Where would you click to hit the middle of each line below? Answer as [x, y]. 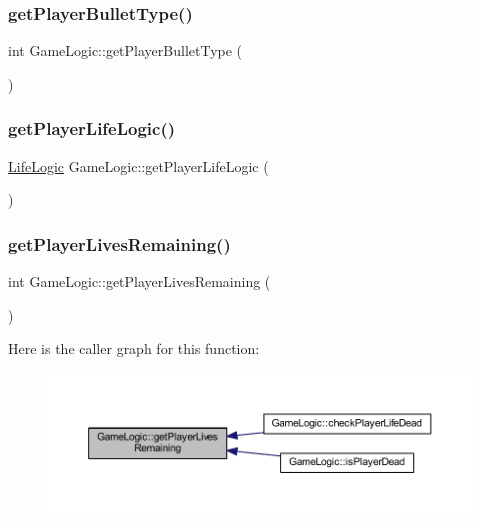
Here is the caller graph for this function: [134, 348]
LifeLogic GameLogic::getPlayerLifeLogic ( [138, 165]
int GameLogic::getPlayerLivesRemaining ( [139, 281]
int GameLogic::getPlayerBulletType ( [125, 50]
